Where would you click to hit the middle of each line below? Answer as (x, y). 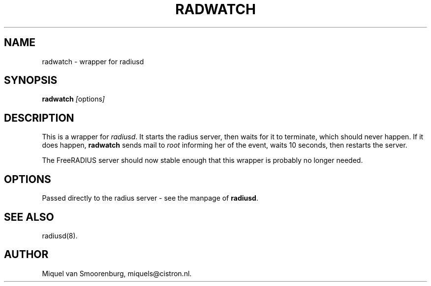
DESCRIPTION (39, 118)
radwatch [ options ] (73, 99)
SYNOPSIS (31, 80)
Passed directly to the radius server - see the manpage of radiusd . (150, 198)
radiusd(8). (60, 235)
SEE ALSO (29, 217)
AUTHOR (26, 255)
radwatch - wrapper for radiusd (93, 61)
